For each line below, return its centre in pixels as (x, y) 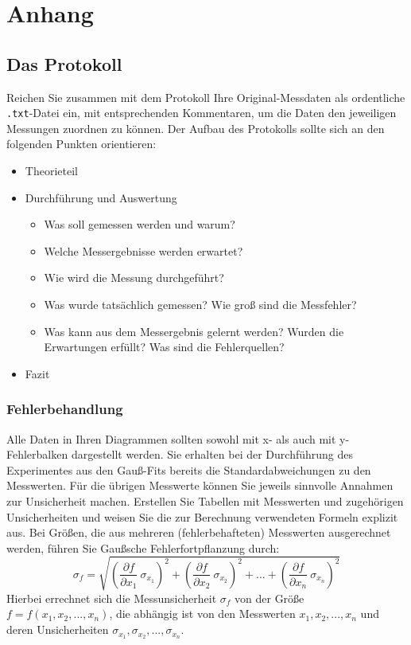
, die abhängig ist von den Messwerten (202, 614)
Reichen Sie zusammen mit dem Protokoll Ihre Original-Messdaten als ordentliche (206, 97)
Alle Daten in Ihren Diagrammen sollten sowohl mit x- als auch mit (171, 438)
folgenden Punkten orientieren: (81, 144)
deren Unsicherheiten (58, 629)
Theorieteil (51, 171)
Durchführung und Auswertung (101, 197)
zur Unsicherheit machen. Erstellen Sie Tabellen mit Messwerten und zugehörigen (205, 500)
